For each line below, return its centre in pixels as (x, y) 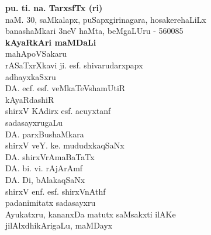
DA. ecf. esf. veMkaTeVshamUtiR (65, 88)
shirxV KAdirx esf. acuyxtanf (58, 111)
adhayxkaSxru (31, 76)
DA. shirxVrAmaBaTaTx (50, 156)
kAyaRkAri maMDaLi (51, 42)
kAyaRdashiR (30, 99)
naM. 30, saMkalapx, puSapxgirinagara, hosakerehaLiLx (106, 19)
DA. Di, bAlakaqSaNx (45, 179)
